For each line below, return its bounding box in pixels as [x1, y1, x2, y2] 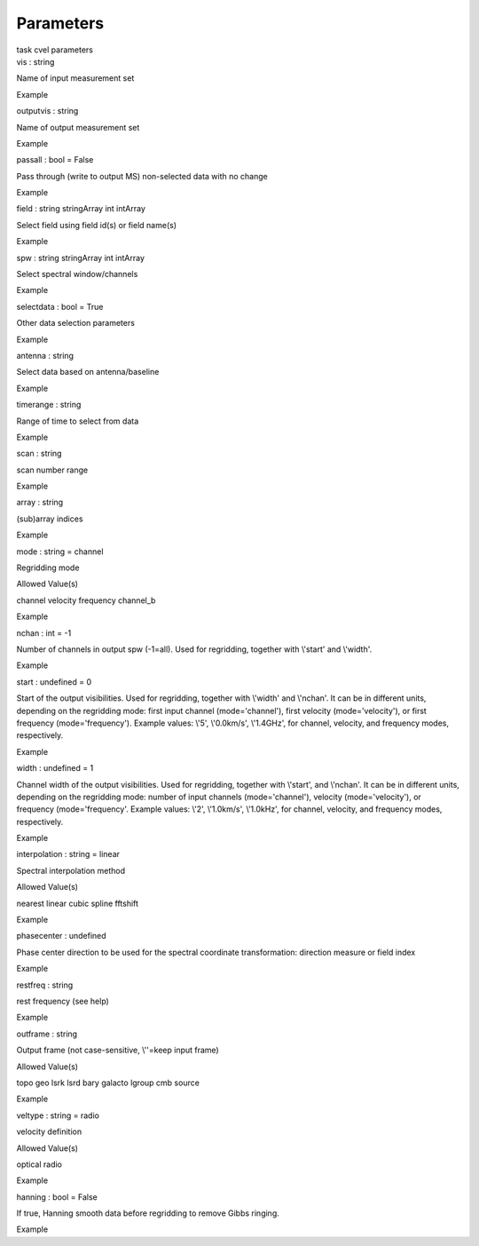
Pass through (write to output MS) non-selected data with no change [16, 171, 268, 181]
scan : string [16, 448, 62, 459]
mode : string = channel [16, 546, 104, 557]
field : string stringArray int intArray [16, 203, 146, 214]
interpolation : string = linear [16, 849, 120, 860]
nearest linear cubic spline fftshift [16, 898, 139, 909]
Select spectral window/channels [16, 269, 138, 280]
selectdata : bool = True [16, 301, 104, 312]
